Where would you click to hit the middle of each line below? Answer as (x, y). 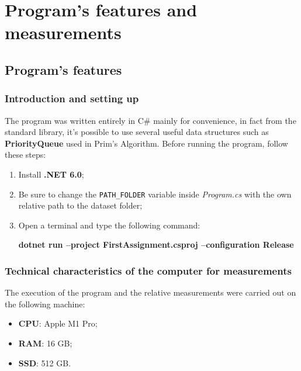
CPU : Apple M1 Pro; (58, 323)
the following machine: (45, 304)
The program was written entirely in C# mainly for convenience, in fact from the (150, 120)
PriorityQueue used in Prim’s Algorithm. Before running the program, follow (146, 143)
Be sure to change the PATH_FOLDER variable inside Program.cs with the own (155, 194)
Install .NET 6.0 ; (51, 174)
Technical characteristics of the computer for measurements (148, 270)
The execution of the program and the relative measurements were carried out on (150, 292)
